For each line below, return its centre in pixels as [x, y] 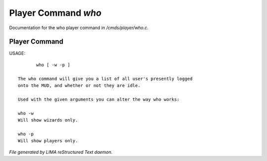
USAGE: [17, 53]
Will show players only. [48, 141]
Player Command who [55, 13]
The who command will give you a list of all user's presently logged [105, 79]
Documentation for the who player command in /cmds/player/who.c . [79, 28]
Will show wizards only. [48, 120]
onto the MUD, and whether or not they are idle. [79, 86]
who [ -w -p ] [53, 65]
